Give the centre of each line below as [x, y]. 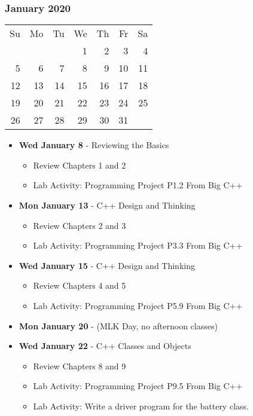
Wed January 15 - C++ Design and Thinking [107, 265]
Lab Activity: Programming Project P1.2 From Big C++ [138, 185]
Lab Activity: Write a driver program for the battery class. [141, 406]
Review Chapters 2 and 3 [80, 225]
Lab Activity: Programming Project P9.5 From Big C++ [138, 386]
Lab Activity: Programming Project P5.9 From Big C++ [138, 305]
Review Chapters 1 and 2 [80, 165]
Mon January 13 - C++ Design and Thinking [107, 205]
